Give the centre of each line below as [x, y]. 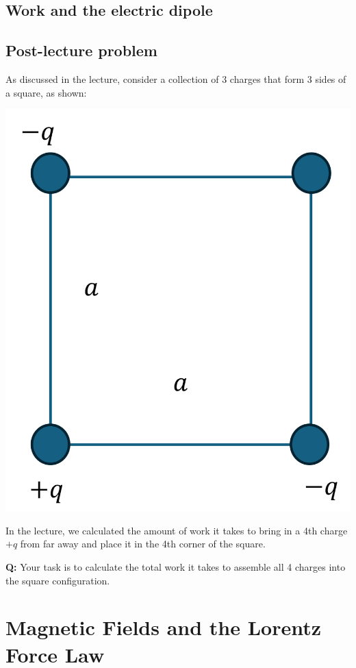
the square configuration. [58, 580]
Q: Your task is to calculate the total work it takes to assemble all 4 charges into [176, 567]
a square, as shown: [46, 92]
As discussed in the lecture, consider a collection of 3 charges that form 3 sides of [176, 78]
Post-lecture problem [81, 50]
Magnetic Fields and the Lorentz [164, 627]
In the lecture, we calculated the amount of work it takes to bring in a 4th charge [177, 530]
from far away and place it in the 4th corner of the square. [143, 544]
